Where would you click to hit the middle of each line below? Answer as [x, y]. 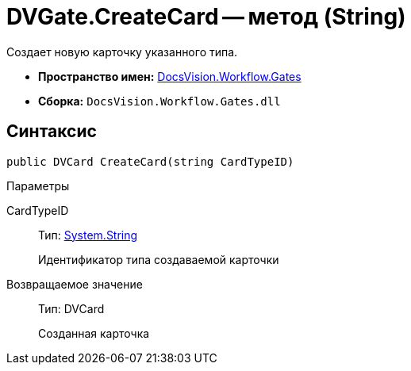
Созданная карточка [94, 333]
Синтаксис [52, 132]
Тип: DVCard [71, 308]
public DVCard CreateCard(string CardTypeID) [150, 161]
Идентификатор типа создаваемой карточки [159, 259]
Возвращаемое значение [75, 284]
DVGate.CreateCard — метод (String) [206, 17]
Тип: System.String [88, 235]
